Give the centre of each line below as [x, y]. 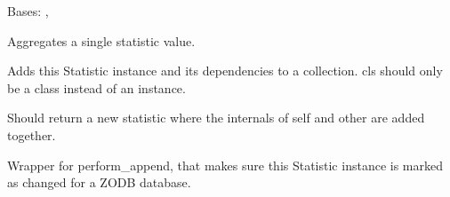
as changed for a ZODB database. [99, 182]
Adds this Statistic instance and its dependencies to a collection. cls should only [225, 71]
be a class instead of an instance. [96, 87]
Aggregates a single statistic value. [101, 40]
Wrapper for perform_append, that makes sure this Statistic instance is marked [225, 165]
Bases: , [28, 11]
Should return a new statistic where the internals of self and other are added [216, 118]
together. [32, 134]
